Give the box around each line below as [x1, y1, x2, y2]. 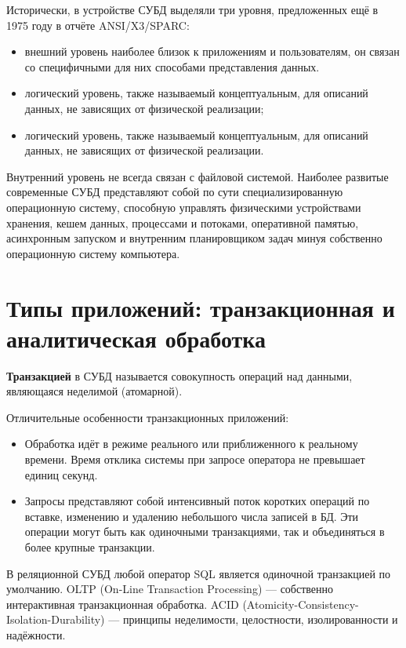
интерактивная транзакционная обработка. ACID [6, 595, 239, 612]
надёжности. [6, 626, 66, 643]
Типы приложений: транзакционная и [6, 291, 395, 323]
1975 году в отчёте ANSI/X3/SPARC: [6, 16, 190, 33]
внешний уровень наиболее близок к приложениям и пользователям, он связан [24, 43, 400, 60]
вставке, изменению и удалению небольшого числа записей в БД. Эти [24, 508, 359, 524]
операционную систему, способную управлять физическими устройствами [6, 198, 361, 215]
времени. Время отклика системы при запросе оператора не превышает [24, 451, 365, 467]
